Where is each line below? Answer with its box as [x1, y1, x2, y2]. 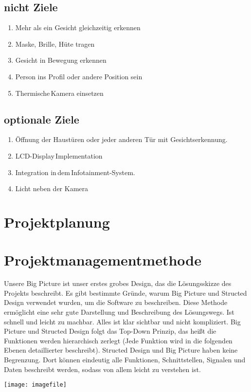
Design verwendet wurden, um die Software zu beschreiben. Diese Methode [4, 297, 228, 307]
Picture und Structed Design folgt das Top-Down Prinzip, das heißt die [4, 326, 216, 336]
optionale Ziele [4, 111, 79, 126]
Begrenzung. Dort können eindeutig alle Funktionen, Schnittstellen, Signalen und [4, 355, 246, 364]
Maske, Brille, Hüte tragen [15, 38, 95, 49]
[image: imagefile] [4, 381, 67, 389]
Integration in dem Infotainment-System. [15, 167, 135, 177]
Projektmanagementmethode [4, 250, 201, 270]
